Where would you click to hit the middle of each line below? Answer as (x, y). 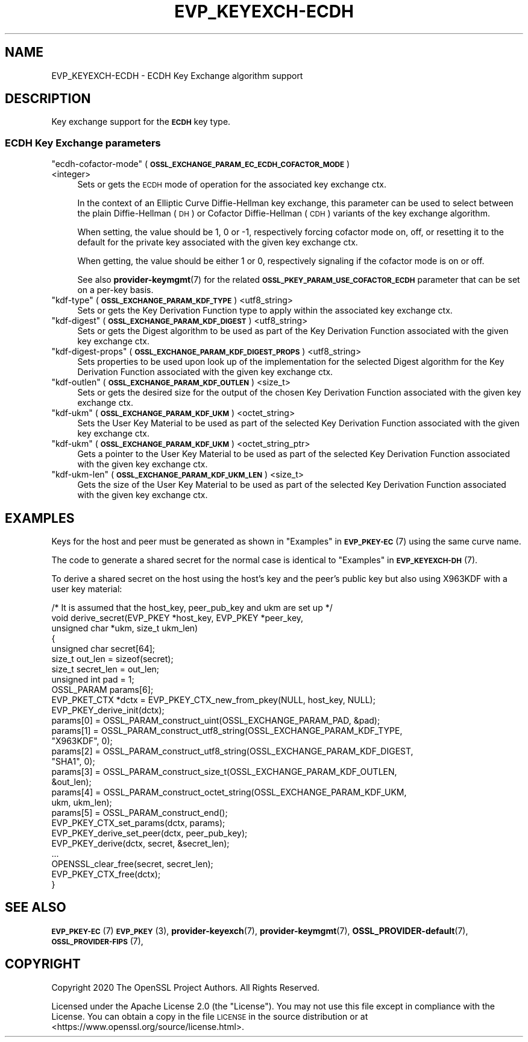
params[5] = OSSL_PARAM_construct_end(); (140, 813)
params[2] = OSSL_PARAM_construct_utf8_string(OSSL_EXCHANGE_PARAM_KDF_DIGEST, (232, 751)
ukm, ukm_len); (82, 803)
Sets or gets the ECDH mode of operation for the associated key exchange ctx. (232, 185)
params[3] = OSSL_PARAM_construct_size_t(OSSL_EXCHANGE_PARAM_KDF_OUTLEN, (224, 772)
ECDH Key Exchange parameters (83, 143)
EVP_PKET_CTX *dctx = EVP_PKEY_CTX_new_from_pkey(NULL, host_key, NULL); (213, 700)
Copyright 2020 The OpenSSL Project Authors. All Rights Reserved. (186, 987)
